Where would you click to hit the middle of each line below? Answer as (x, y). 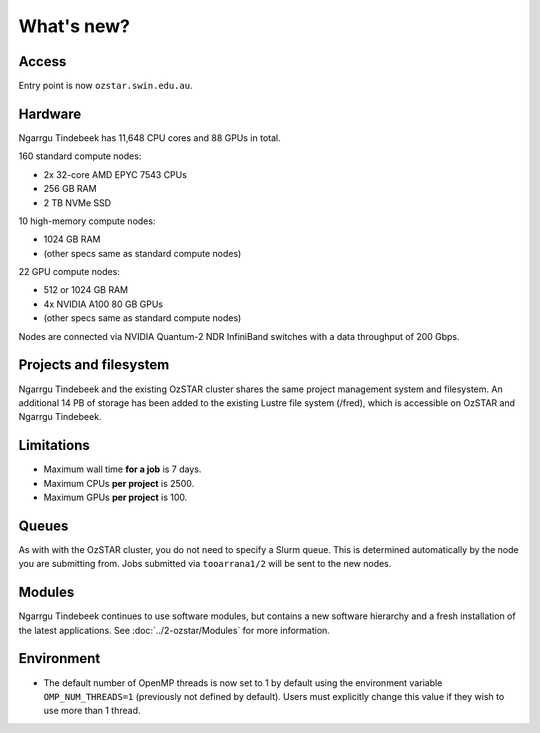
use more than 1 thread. (92, 711)
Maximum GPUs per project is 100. (115, 497)
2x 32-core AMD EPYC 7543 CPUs (115, 174)
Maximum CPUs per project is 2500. (119, 483)
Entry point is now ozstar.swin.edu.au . (105, 86)
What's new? (74, 26)
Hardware (50, 113)
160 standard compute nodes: (80, 156)
